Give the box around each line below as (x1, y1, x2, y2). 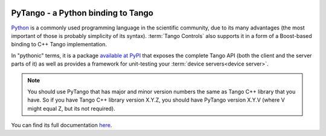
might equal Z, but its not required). (27, 105, 116, 112)
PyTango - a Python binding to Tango (11, 8, 154, 18)
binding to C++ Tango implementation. (11, 41, 107, 48)
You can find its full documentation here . (11, 122, 112, 129)
